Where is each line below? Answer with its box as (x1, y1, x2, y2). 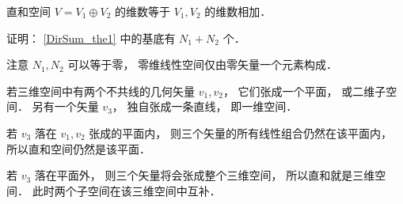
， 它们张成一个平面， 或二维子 (222, 82, 386, 99)
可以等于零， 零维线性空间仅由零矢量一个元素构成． (67, 56, 338, 73)
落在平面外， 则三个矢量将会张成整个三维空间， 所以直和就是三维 (34, 167, 375, 183)
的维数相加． (204, 3, 272, 19)
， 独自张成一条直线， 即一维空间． (112, 98, 298, 115)
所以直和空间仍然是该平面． (6, 140, 150, 157)
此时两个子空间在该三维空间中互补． (32, 182, 221, 198)
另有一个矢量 (32, 98, 99, 115)
